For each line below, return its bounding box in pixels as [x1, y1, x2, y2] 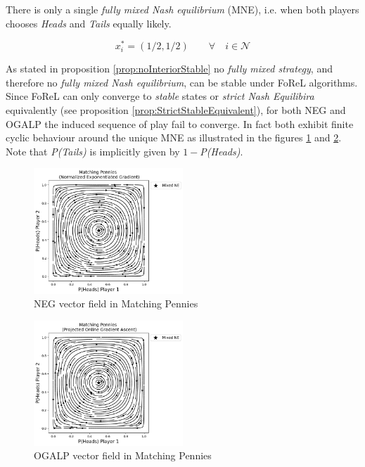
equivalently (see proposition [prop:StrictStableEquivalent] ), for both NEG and [6, 103, 346, 117]
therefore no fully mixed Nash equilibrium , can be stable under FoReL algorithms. [6, 75, 358, 89]
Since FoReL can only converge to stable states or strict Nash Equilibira [6, 89, 314, 103]
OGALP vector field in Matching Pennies [34, 448, 212, 463]
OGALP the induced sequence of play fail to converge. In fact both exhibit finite [6, 116, 354, 131]
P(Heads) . [200, 143, 243, 158]
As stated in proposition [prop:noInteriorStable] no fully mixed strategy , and [6, 61, 333, 76]
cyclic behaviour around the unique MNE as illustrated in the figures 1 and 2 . [6, 130, 342, 145]
